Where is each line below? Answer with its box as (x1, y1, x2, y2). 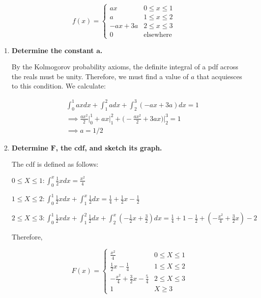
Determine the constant (11, 45, 94, 55)
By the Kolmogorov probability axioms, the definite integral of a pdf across (11, 61, 238, 72)
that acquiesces (197, 71, 242, 81)
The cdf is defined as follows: (11, 159, 99, 169)
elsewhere (144, 31, 172, 39)
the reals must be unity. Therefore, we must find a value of (11, 71, 189, 81)
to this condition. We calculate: (11, 81, 106, 91)
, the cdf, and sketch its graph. (56, 142, 162, 152)
